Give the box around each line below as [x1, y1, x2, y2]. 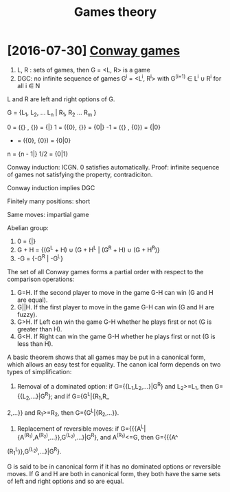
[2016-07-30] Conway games [7, 43, 181, 59]
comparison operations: [7, 275, 75, 283]
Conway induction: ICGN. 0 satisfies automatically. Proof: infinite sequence [7, 163, 220, 172]
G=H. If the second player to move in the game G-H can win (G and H [16, 288, 214, 296]
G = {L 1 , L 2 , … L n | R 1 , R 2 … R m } [7, 108, 97, 118]
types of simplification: [7, 367, 72, 376]
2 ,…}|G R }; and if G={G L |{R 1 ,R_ [25, 391, 110, 402]
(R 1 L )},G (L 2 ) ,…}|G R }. [7, 446, 62, 457]
